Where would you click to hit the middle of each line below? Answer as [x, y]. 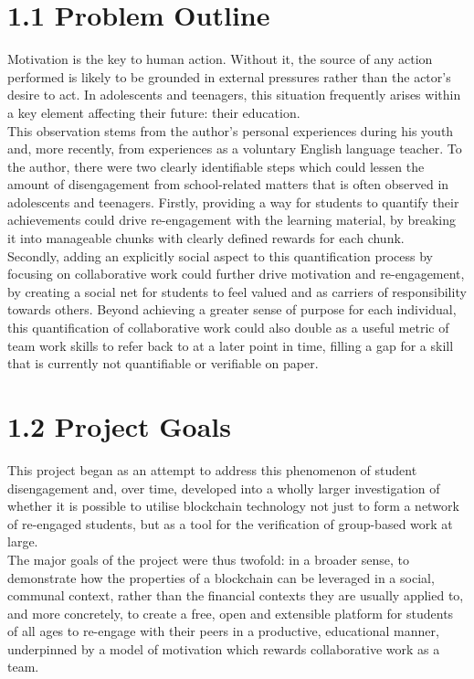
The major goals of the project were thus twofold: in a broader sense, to [208, 559]
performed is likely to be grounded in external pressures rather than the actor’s [229, 76]
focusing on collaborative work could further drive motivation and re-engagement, [236, 274]
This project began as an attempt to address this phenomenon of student [212, 469]
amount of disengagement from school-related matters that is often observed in [228, 184]
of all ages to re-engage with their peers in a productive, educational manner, [223, 631]
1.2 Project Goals [119, 426]
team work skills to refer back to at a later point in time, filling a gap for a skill [231, 345]
